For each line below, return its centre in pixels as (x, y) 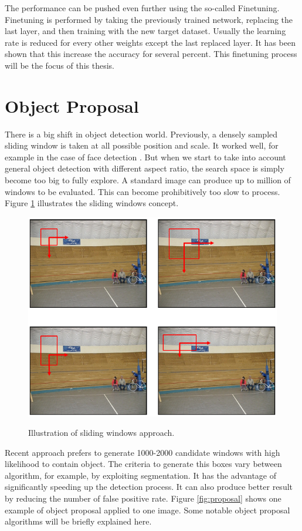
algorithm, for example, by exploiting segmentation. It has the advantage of (141, 475)
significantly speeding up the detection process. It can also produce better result (149, 487)
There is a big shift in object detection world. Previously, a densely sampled (141, 134)
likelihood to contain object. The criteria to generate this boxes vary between (143, 464)
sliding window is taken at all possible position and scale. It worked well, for (142, 145)
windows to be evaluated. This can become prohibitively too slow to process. (142, 191)
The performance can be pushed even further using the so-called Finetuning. (142, 8)
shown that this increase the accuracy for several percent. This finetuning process (151, 54)
